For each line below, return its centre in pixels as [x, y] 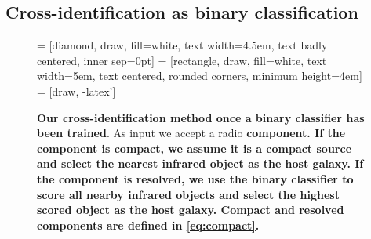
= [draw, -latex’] [76, 91]
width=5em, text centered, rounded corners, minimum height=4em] [200, 76]
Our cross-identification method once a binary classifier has [201, 117]
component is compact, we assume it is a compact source [195, 148]
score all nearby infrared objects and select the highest [188, 194]
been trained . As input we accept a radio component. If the [191, 133]
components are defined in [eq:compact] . [148, 225]
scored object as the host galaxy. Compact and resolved [191, 210]
